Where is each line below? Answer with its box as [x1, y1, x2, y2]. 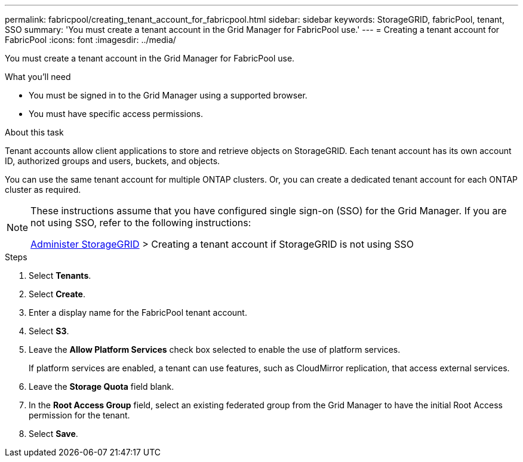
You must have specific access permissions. [29, 109, 204, 119]
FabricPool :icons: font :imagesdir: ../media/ [5, 35, 176, 45]
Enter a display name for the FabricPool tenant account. [29, 307, 247, 318]
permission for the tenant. [29, 410, 130, 420]
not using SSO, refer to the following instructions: [30, 217, 251, 229]
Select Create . [29, 289, 85, 299]
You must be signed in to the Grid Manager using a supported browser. [29, 90, 307, 100]
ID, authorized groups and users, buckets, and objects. [5, 156, 220, 166]
